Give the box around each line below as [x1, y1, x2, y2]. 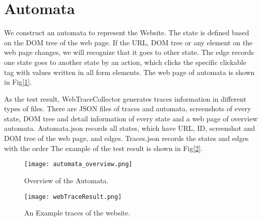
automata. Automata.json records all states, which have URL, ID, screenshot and [4, 123, 255, 133]
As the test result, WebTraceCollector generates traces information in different [4, 93, 246, 104]
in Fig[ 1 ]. [4, 77, 32, 87]
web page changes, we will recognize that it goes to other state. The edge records [4, 47, 254, 57]
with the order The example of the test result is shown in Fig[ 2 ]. [4, 142, 203, 153]
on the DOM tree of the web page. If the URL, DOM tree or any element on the [4, 37, 253, 47]
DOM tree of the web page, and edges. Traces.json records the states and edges [4, 133, 249, 143]
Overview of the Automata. [24, 175, 109, 185]
